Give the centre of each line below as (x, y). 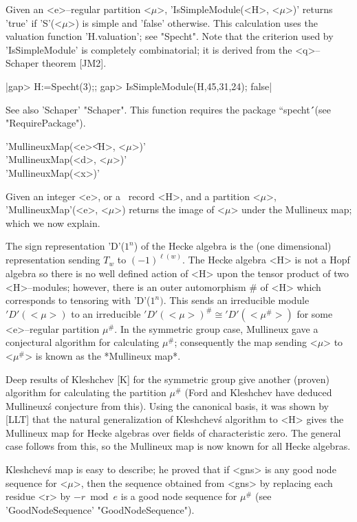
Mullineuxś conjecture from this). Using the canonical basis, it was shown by (167, 405)
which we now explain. (53, 222)
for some (315, 313)
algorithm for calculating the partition (86, 392)
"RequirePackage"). (46, 123)
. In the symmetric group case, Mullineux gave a (216, 328)
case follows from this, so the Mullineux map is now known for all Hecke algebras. (178, 446)
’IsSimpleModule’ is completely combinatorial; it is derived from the (149, 49)
